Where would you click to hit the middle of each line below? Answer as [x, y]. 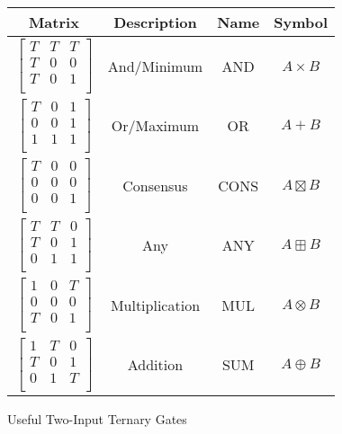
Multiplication [155, 305]
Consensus [155, 185]
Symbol [301, 22]
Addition [155, 365]
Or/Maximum [155, 126]
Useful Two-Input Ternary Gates [97, 419]
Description [155, 22]
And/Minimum [155, 66]
